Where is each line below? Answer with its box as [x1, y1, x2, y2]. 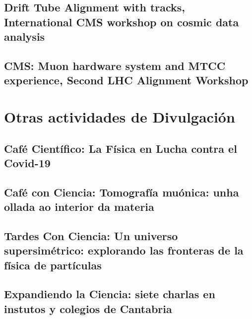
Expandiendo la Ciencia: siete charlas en [4, 286, 215, 302]
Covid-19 [4, 155, 51, 170]
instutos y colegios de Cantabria [4, 301, 172, 316]
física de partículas [4, 257, 102, 272]
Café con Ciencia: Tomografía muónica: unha [4, 184, 239, 199]
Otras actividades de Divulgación [4, 106, 235, 127]
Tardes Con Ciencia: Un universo [4, 228, 178, 243]
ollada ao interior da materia [4, 199, 154, 214]
